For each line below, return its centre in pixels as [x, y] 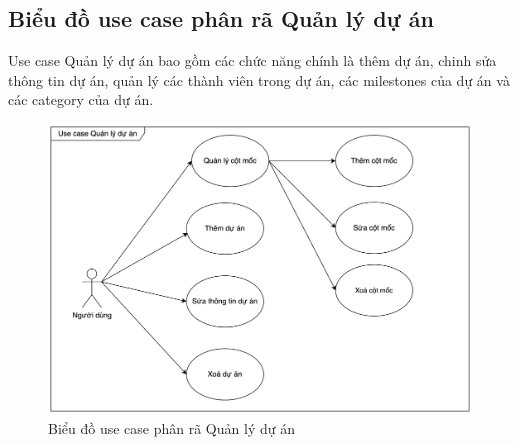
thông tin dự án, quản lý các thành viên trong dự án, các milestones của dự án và [259, 79]
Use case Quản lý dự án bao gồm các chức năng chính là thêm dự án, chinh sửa [252, 60]
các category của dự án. [81, 99]
